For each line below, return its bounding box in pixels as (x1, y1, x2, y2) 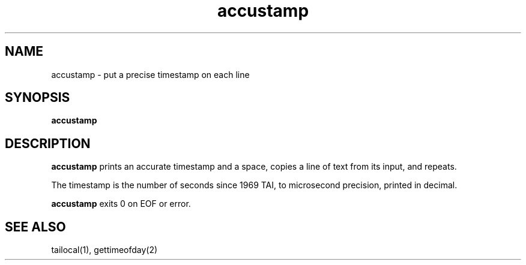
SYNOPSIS (5, 90, 70, 106)
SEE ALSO (5, 219, 66, 234)
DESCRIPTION (5, 135, 91, 151)
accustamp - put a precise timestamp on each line (51, 69, 250, 80)
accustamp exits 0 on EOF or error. (51, 198, 191, 209)
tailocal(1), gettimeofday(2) (51, 245, 158, 255)
